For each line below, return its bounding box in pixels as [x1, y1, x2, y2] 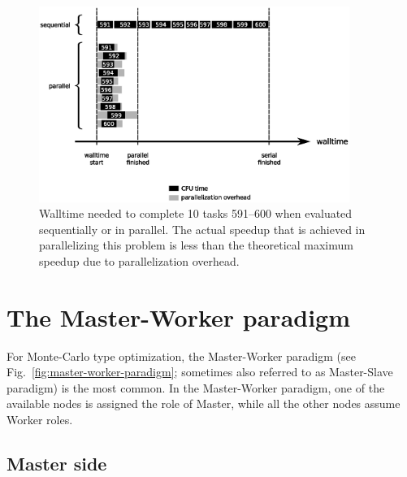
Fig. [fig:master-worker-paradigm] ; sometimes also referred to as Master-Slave [6, 363, 393, 380]
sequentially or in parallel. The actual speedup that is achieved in [39, 220, 366, 237]
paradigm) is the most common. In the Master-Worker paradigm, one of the [6, 379, 385, 396]
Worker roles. [6, 411, 73, 428]
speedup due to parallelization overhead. [39, 252, 240, 269]
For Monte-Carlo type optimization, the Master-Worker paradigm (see [6, 347, 356, 364]
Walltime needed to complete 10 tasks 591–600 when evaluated [39, 205, 353, 222]
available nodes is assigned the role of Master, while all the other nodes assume [6, 395, 401, 412]
